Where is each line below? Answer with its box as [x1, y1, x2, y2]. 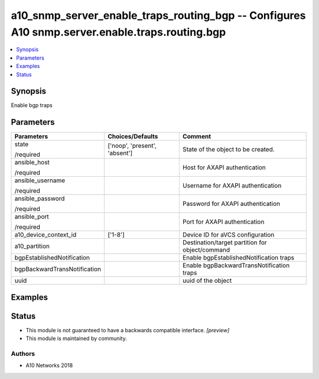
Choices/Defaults [107, 132, 158, 141]
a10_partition [14, 242, 50, 251]
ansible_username [14, 176, 66, 184]
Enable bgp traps [11, 102, 53, 109]
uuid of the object [182, 277, 232, 285]
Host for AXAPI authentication [182, 163, 266, 171]
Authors [11, 349, 35, 358]
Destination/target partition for [182, 238, 267, 247]
